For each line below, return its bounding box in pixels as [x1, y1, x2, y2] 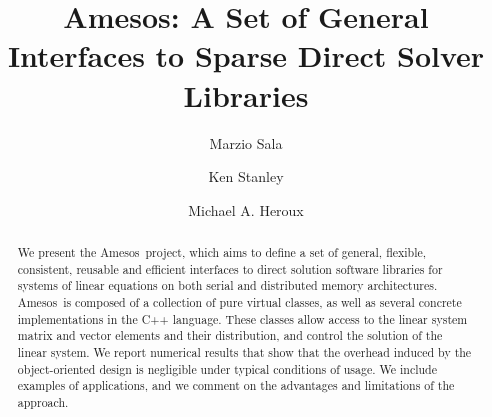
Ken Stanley [208, 166, 284, 187]
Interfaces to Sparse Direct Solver [7, 35, 485, 76]
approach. [17, 393, 69, 410]
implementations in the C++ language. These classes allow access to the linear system [17, 310, 468, 327]
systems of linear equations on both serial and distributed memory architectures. [17, 277, 438, 294]
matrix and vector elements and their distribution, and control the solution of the [17, 327, 443, 344]
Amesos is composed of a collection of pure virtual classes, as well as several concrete [17, 294, 462, 311]
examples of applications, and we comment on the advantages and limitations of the [17, 377, 455, 394]
